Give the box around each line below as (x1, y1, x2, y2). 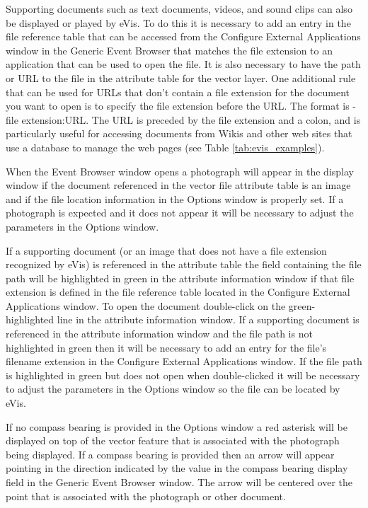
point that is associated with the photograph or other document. (6, 488, 286, 503)
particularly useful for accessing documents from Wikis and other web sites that (6, 126, 352, 141)
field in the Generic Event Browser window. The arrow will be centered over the (6, 475, 353, 489)
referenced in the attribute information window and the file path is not (6, 326, 313, 341)
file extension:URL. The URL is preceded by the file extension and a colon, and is (6, 112, 361, 127)
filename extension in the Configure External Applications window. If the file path (6, 354, 362, 369)
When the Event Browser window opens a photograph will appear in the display (6, 163, 354, 178)
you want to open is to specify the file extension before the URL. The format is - (6, 98, 357, 113)
